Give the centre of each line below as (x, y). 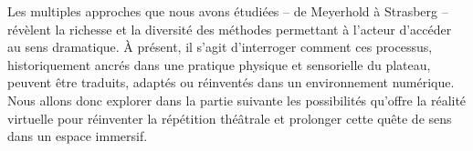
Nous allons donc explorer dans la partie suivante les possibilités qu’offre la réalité (237, 100)
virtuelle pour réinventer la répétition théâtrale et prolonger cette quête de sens (230, 118)
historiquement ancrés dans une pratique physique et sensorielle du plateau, (219, 64)
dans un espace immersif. (78, 136)
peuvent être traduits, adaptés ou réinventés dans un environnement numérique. (231, 82)
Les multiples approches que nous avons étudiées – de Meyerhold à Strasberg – (228, 11)
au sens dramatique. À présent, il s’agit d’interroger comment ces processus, (220, 47)
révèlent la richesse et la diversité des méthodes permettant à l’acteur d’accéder (230, 29)
